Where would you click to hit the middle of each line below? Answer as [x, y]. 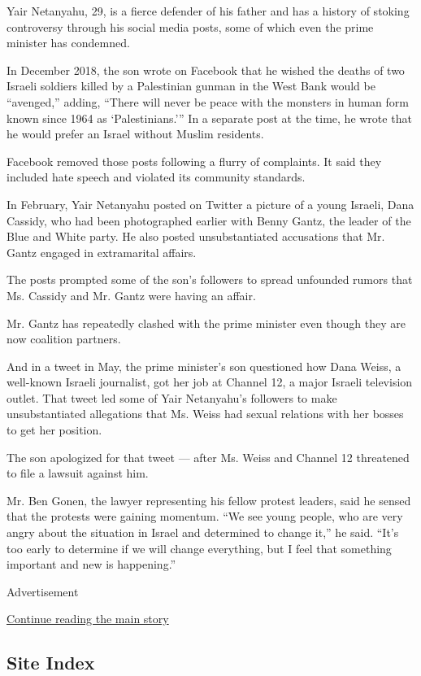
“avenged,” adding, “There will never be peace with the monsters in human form [208, 101]
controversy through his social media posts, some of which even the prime [190, 26]
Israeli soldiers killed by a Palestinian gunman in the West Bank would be [191, 86]
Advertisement [43, 591]
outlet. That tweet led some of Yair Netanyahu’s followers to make [172, 397]
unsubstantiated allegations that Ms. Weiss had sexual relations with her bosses [205, 414]
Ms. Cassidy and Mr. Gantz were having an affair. [131, 295]
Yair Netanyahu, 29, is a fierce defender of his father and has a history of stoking [208, 11]
